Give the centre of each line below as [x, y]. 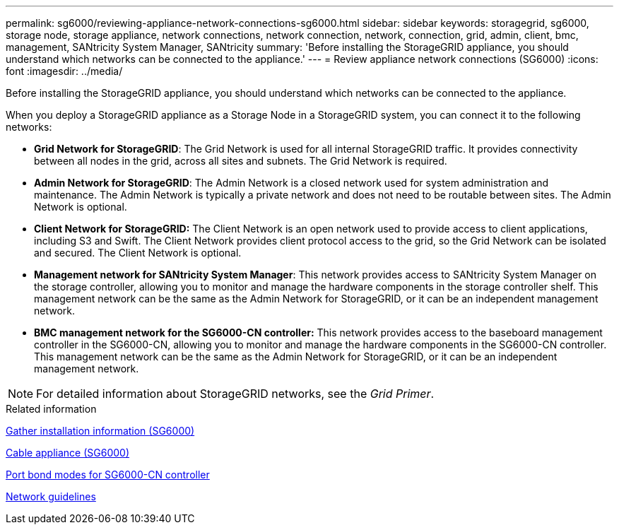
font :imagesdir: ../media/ [64, 71]
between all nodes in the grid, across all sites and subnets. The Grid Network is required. [241, 161]
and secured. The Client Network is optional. [138, 253]
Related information [51, 409]
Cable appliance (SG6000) [67, 453]
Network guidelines [51, 496]
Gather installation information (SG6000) [100, 431]
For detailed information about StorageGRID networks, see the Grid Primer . [235, 394]
